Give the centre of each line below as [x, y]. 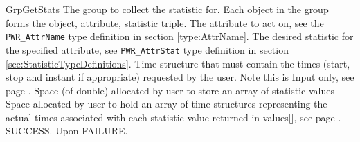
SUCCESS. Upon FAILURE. [67, 131]
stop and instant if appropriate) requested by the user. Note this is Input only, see [180, 77]
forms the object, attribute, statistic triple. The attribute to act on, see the [165, 22]
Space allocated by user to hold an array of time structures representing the [166, 104]
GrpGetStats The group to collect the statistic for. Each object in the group [167, 9]
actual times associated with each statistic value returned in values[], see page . [173, 117]
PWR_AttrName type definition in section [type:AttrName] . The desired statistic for [180, 36]
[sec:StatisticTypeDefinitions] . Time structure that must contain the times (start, [178, 63]
